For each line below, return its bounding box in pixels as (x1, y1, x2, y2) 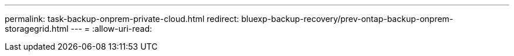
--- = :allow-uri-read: (70, 24, 153, 33)
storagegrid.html (5, 24, 69, 33)
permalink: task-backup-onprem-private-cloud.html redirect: (5, 14, 239, 24)
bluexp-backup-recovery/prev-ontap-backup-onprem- (241, 14, 454, 24)
